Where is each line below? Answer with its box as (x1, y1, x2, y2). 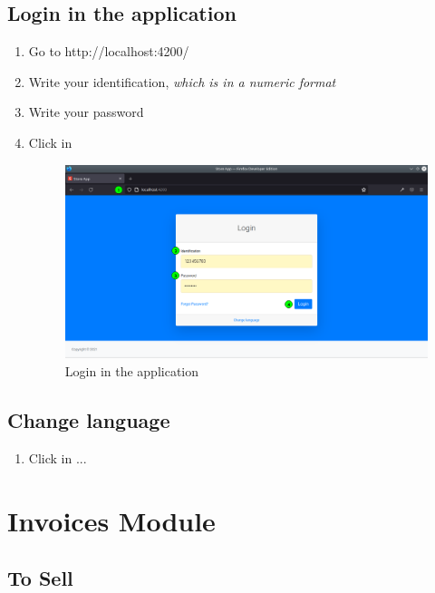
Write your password (28, 102, 144, 122)
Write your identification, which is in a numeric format (28, 72, 336, 91)
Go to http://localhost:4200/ (28, 42, 189, 61)
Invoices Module (7, 501, 216, 539)
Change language (7, 405, 170, 433)
